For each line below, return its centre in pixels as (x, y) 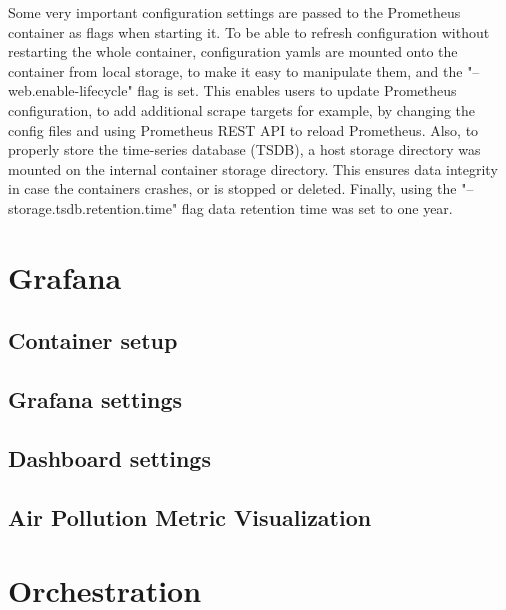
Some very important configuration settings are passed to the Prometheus (234, 12)
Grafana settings (95, 399)
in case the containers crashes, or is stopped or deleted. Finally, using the (232, 188)
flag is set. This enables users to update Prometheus (297, 90)
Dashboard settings (109, 457)
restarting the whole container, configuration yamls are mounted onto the (233, 51)
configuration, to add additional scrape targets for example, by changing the (242, 109)
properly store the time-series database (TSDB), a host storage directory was (244, 149)
